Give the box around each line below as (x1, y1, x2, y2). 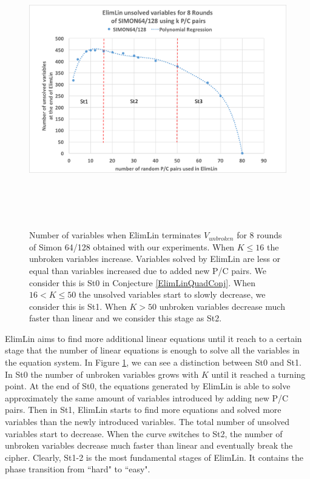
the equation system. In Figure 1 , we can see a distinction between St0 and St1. (5, 356, 302, 369)
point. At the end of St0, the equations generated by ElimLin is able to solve (5, 380, 291, 392)
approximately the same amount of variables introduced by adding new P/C (5, 391, 289, 404)
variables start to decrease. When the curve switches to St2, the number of (5, 427, 283, 440)
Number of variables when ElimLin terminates (29, 229, 201, 241)
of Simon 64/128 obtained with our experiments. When (29, 240, 235, 253)
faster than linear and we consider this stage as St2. (29, 312, 222, 324)
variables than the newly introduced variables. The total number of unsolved (5, 415, 290, 428)
